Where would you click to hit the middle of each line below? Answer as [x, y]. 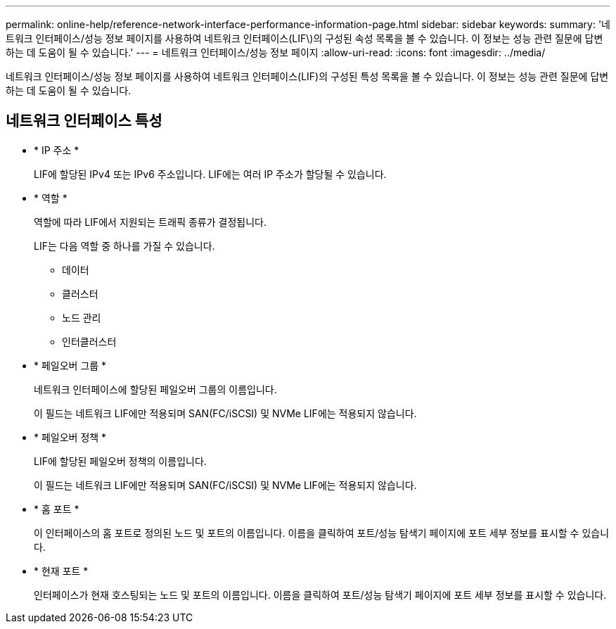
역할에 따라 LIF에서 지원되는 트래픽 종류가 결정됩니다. [150, 222]
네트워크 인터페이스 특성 [84, 121]
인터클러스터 [89, 341]
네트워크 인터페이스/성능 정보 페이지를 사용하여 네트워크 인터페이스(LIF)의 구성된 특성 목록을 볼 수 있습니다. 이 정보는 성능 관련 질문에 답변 [307, 76]
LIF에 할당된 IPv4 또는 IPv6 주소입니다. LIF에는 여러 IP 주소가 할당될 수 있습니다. [210, 174]
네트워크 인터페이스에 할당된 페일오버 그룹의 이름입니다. [155, 389]
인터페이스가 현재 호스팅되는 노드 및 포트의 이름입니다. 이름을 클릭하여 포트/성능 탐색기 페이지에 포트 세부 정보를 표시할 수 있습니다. [320, 595]
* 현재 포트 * [61, 571]
